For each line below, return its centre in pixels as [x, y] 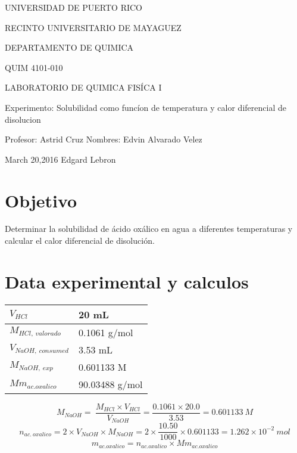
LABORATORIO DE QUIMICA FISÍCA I [83, 87]
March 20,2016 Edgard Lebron [60, 159]
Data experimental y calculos [127, 281]
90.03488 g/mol [110, 384]
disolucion [23, 119]
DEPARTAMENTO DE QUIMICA [69, 47]
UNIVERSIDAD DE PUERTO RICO [74, 7]
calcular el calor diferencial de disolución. [80, 241]
